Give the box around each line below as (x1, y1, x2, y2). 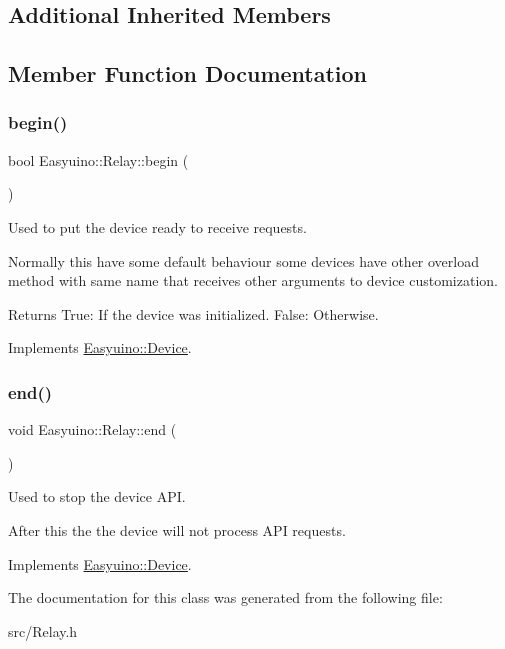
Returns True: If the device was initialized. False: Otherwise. (8, 303, 379, 324)
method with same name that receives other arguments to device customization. (8, 270, 498, 291)
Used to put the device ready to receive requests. (8, 216, 307, 237)
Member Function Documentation (8, 58, 368, 89)
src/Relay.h (8, 620, 78, 641)
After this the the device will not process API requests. (8, 519, 346, 540)
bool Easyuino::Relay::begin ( (8, 149, 189, 170)
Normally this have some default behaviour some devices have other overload (8, 250, 479, 271)
